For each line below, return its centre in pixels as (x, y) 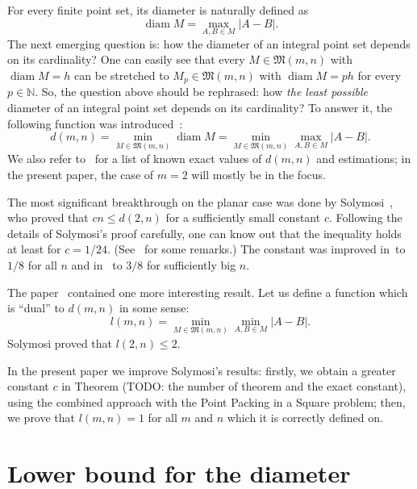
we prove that (42, 418)
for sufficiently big (191, 265)
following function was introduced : (95, 123)
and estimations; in (364, 159)
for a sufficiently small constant (243, 217)
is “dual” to (36, 308)
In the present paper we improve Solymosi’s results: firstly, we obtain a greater (202, 370)
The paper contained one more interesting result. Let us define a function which (208, 292)
